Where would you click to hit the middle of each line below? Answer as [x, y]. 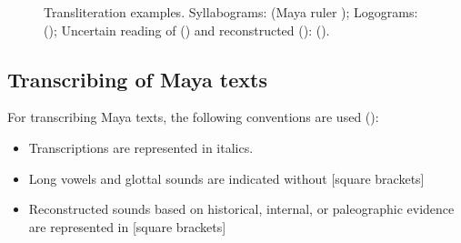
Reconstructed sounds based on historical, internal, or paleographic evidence [241, 209]
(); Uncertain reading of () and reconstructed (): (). [187, 30]
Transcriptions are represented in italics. [141, 147]
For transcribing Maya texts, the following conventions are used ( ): [193, 117]
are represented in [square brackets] [127, 226]
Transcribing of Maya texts [137, 79]
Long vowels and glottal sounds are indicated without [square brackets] [226, 178]
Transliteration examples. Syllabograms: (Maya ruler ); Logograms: [231, 12]
